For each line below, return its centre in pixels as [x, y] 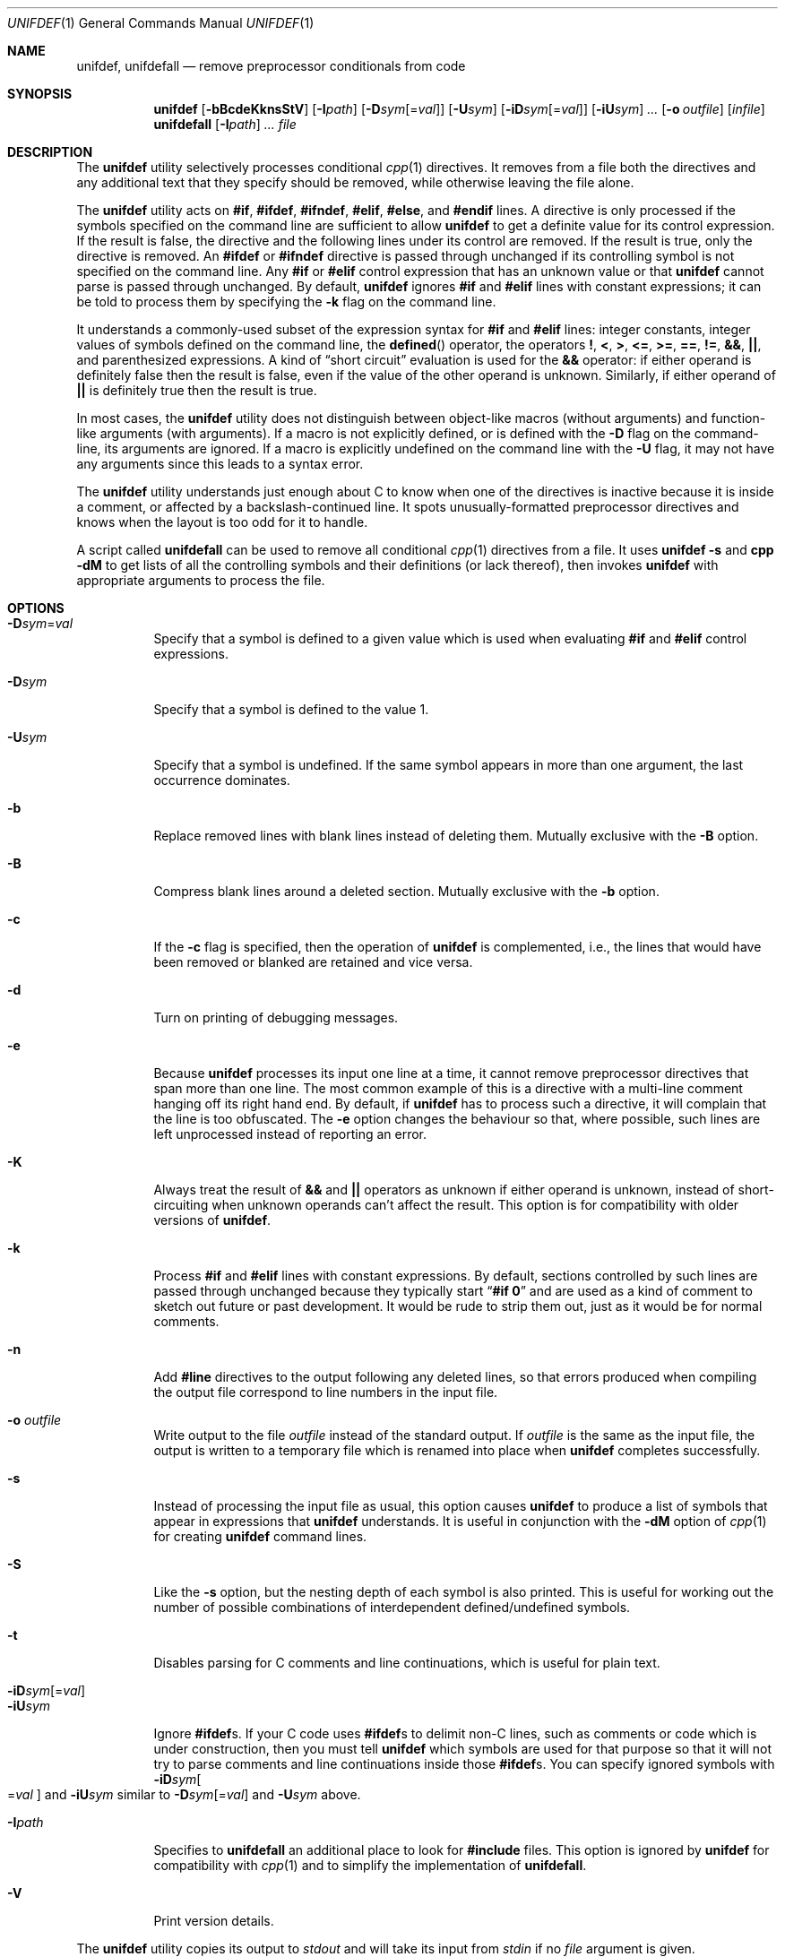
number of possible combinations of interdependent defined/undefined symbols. [392, 1607]
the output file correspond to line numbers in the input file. [326, 1392]
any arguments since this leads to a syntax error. [220, 464]
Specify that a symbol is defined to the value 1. [291, 709]
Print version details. [214, 1921]
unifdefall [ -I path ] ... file [225, 124]
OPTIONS [36, 608]
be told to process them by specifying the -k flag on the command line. [286, 302]
